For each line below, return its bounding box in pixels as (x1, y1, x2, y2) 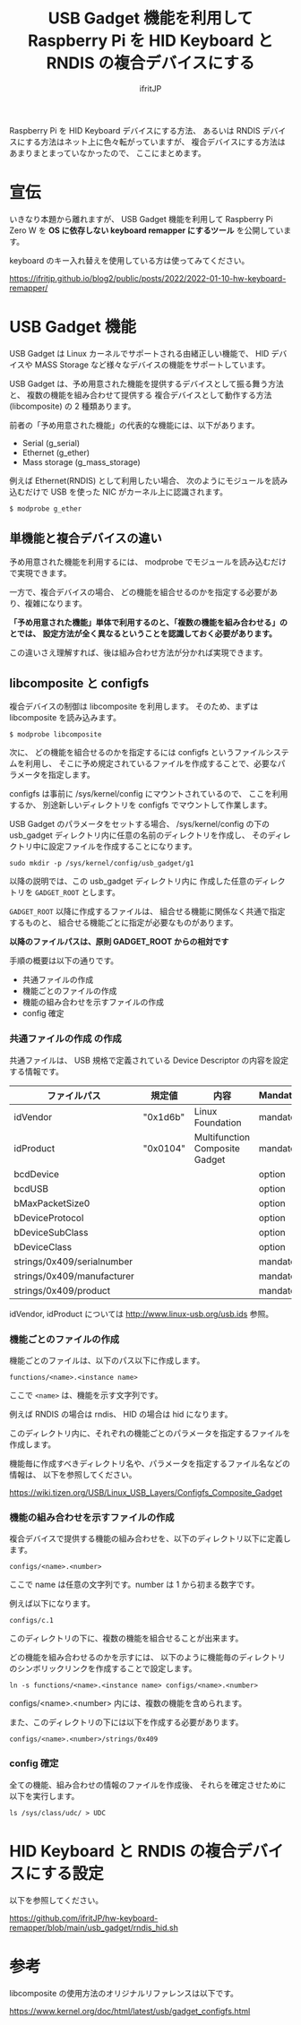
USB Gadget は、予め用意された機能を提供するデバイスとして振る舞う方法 (9, 378, 284, 389)
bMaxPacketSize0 (13, 1197, 90, 1210)
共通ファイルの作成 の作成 (9, 1032, 123, 1045)
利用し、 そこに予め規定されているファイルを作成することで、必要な (24, 758, 278, 769)
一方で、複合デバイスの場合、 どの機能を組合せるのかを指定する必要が (9, 586, 271, 597)
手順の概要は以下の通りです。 (9, 955, 119, 966)
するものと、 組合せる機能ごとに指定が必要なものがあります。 (9, 918, 238, 928)
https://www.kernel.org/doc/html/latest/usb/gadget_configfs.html (9, 2005, 251, 2016)
